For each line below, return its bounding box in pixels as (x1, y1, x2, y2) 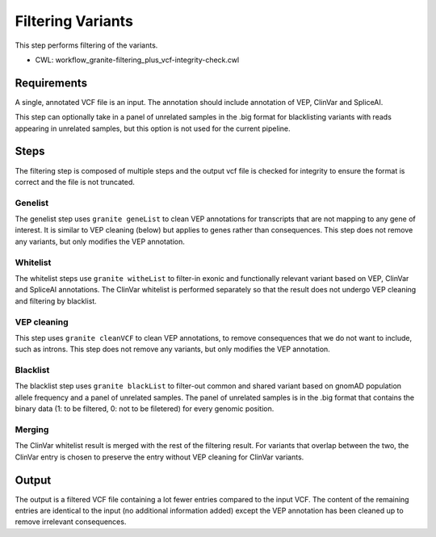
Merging (15, 424, 49, 435)
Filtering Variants (15, 12, 133, 30)
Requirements (15, 76, 88, 90)
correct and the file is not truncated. (15, 177, 135, 187)
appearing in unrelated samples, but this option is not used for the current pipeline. (15, 124, 291, 133)
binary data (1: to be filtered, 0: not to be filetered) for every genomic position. (15, 404, 275, 413)
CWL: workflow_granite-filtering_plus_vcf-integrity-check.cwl (35, 55, 240, 65)
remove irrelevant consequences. (15, 517, 127, 527)
